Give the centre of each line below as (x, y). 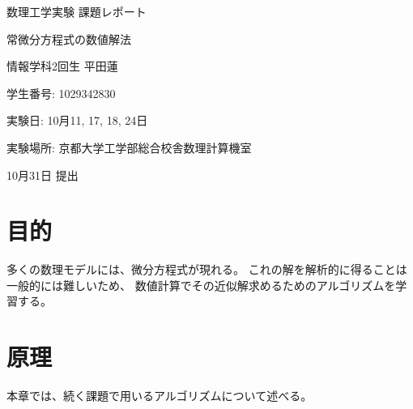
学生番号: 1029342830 (61, 93)
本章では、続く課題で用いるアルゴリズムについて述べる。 (160, 396)
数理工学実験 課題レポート (77, 11)
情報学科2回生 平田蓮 (62, 66)
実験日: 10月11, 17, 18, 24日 (77, 120)
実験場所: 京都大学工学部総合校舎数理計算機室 (129, 147)
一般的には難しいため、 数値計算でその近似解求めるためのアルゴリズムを (201, 285)
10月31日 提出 (43, 175)
